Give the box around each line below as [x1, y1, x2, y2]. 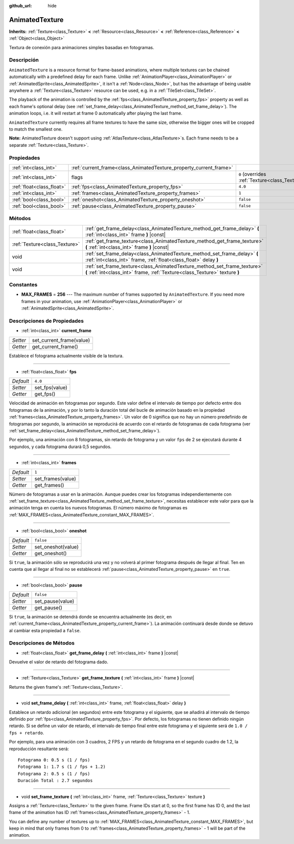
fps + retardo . [9, 730, 44, 735]
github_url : [9, 3, 32, 8]
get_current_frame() [32, 343, 78, 350]
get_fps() [34, 391, 56, 397]
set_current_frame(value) [32, 337, 90, 343]
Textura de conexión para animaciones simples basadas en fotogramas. [9, 44, 154, 50]
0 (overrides [238, 170, 267, 177]
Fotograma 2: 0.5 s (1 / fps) [18, 771, 91, 776]
